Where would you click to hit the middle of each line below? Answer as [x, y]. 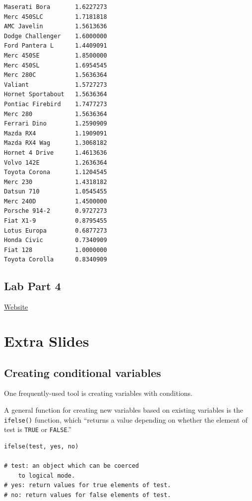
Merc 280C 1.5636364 [56, 75]
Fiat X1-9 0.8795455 [56, 221]
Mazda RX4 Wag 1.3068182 [56, 143]
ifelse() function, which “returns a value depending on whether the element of [126, 419]
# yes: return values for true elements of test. [88, 485]
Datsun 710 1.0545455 [56, 192]
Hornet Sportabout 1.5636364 [56, 94]
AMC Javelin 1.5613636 [56, 27]
